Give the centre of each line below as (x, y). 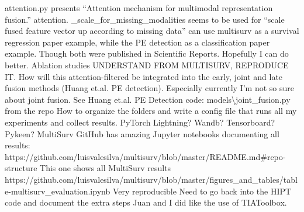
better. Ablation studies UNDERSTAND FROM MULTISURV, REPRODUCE (147, 65)
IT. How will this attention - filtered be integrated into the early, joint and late (144, 76)
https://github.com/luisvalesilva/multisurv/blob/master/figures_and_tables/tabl (151, 179)
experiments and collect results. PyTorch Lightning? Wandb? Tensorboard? (140, 122)
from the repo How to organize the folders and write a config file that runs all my (151, 111)
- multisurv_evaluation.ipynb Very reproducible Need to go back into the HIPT (150, 191)
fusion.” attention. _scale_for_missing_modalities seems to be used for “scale (145, 19)
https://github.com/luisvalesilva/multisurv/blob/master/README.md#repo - (145, 156)
